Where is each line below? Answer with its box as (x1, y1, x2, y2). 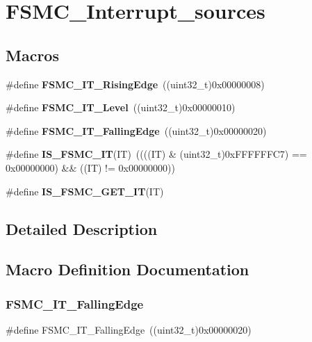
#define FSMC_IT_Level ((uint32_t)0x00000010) (6, 100, 236, 115)
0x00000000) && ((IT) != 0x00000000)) (6, 160, 175, 174)
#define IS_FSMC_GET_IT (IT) (6, 184, 164, 198)
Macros (6, 44, 59, 65)
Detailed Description (6, 218, 158, 239)
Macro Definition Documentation (6, 259, 249, 280)
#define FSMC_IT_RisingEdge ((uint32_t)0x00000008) (6, 76, 265, 91)
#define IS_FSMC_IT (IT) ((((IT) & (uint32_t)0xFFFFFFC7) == (6, 147, 307, 161)
